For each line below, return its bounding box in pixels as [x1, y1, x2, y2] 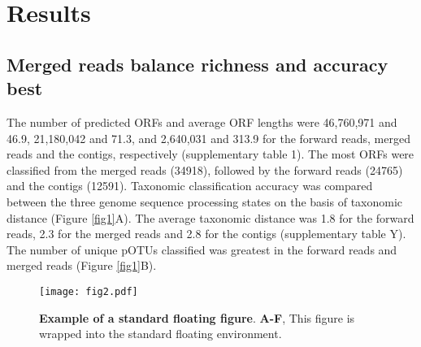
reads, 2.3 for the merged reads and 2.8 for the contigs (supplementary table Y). [7, 225, 406, 242]
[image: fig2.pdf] [39, 285, 138, 297]
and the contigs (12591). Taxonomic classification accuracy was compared [7, 177, 373, 194]
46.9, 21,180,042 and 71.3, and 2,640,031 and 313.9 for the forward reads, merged [7, 129, 410, 146]
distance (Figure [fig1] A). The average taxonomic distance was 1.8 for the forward [7, 209, 414, 226]
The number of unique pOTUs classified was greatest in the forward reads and [7, 241, 397, 258]
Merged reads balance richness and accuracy [7, 51, 388, 76]
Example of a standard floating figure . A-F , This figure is [39, 309, 355, 326]
